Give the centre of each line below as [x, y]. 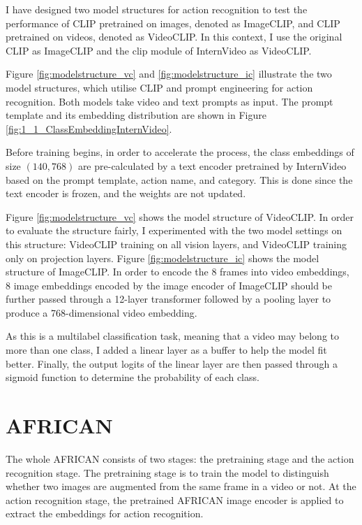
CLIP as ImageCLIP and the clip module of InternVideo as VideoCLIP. [159, 50]
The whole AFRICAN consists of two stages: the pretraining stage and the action [180, 458]
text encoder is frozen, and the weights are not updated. [126, 193]
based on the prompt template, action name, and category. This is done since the [179, 179]
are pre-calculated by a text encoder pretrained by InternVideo [212, 165]
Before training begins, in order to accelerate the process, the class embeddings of [180, 152]
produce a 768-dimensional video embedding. [101, 312]
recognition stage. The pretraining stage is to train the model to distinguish [167, 472]
